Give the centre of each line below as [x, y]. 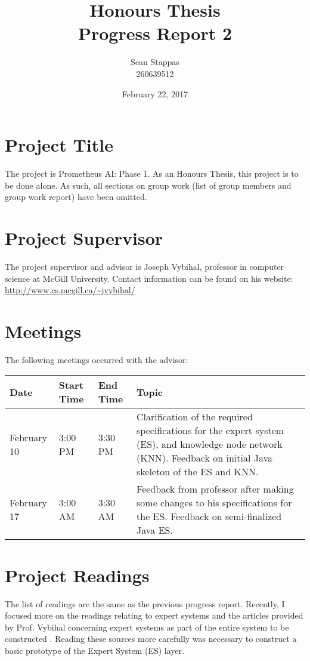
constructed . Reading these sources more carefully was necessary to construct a [151, 639]
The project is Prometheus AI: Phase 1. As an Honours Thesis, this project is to [152, 173]
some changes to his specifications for [214, 503]
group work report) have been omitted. [76, 197]
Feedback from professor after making [215, 489]
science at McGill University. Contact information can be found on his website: [149, 278]
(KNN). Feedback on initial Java [205, 458]
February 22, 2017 [155, 93]
